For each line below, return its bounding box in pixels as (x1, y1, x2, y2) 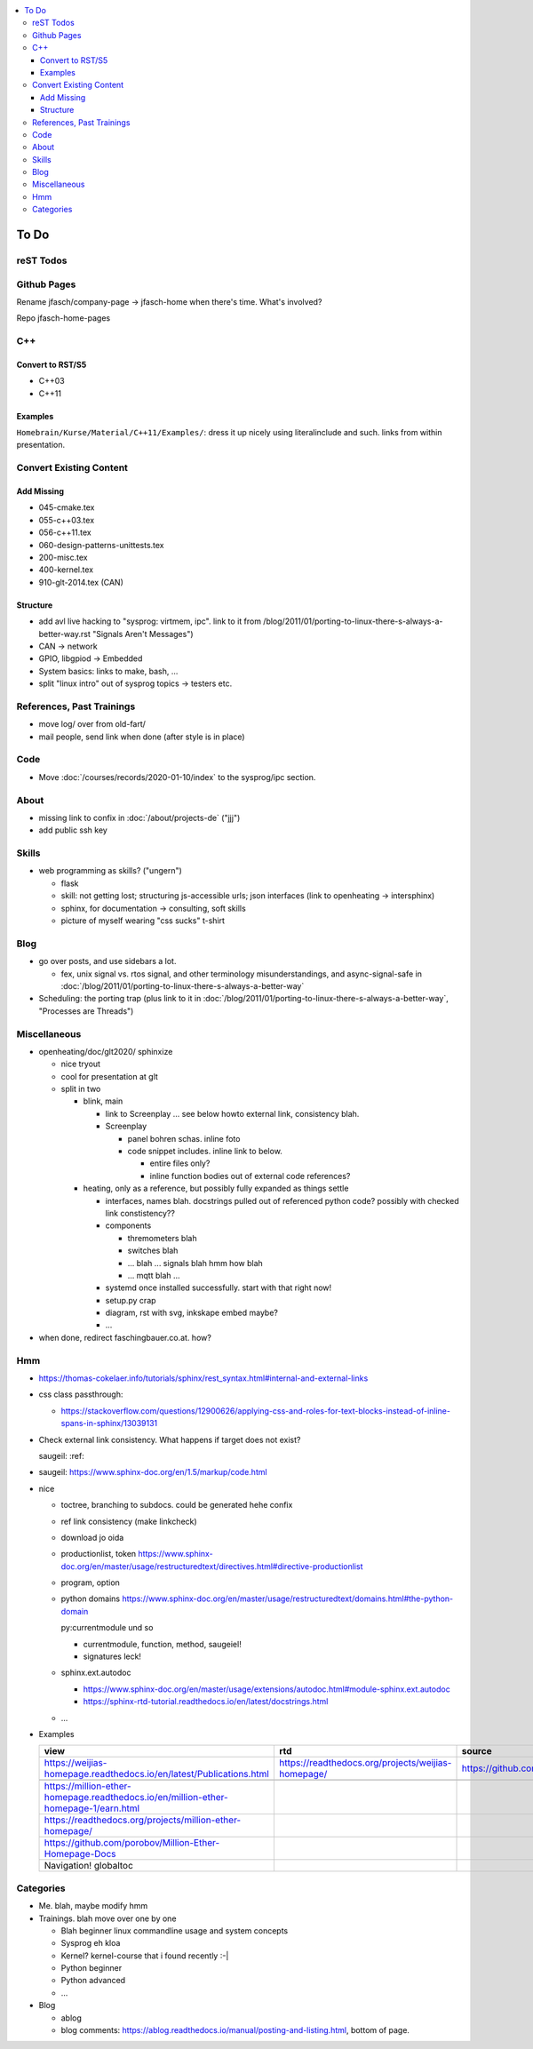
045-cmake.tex (38, 502, 95, 513)
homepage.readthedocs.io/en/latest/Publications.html (44, 1768, 270, 1781)
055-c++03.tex (38, 514, 95, 525)
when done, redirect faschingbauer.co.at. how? (38, 1332, 212, 1343)
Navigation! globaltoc (44, 1860, 133, 1872)
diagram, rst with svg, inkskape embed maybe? (105, 1307, 279, 1319)
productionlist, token (60, 1549, 137, 1559)
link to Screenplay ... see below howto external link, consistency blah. (105, 1108, 360, 1119)
